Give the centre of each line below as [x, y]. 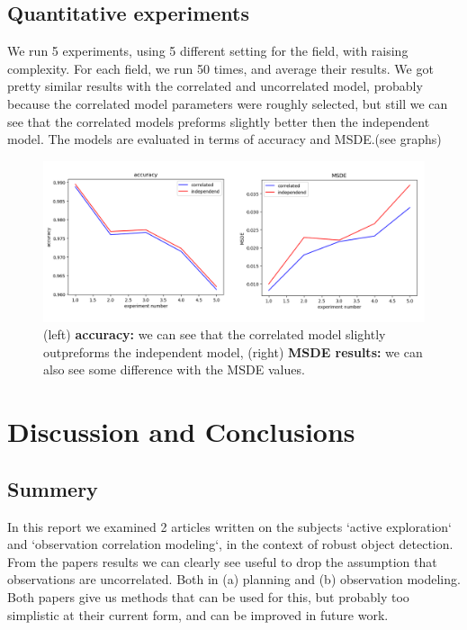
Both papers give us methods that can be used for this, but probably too [208, 596]
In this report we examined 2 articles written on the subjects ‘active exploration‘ [229, 526]
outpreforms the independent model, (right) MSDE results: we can [233, 351]
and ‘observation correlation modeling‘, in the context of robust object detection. [230, 544]
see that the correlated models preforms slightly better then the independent [219, 121]
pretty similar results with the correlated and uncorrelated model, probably [215, 86]
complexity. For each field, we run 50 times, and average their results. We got [220, 68]
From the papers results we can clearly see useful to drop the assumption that [222, 561]
